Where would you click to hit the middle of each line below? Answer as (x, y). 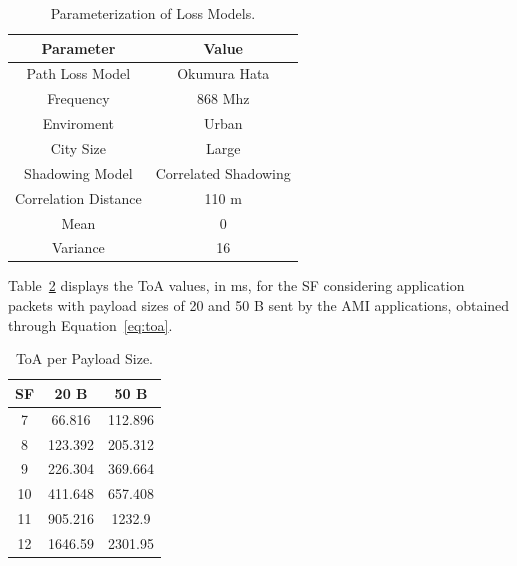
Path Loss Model (78, 73)
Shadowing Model (78, 172)
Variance (78, 247)
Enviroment (78, 123)
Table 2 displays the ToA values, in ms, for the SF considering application (236, 285)
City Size (78, 147)
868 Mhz (223, 98)
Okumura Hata (223, 73)
